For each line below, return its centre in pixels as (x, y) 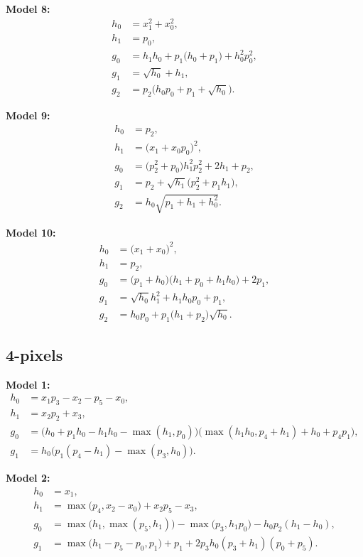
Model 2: (28, 478)
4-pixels (34, 354)
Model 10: (31, 232)
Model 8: (28, 9)
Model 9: (28, 115)
